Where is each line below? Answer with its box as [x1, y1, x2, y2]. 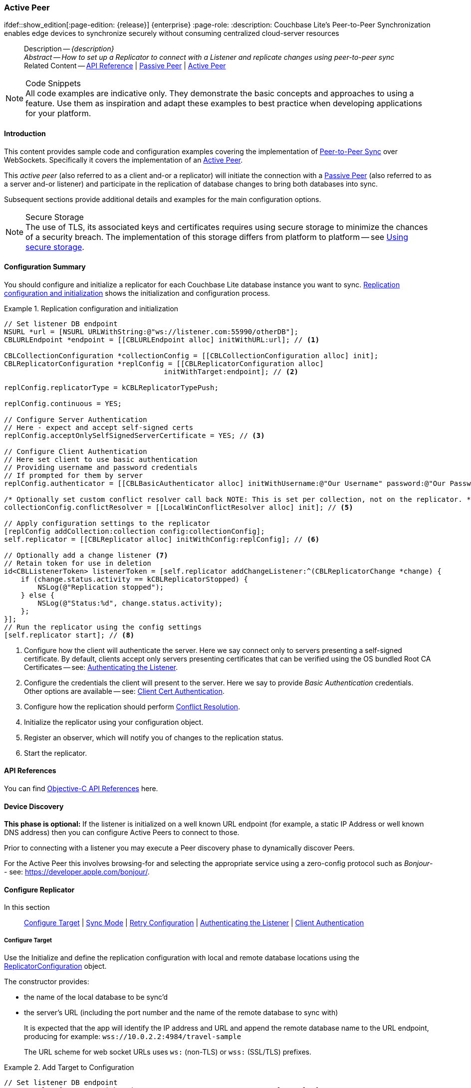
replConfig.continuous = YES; [4, 399, 122, 408]
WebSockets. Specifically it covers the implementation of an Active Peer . [4, 155, 243, 164]
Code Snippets [25, 78, 81, 89]
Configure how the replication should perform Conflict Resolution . [24, 702, 240, 711]
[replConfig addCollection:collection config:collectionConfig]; [4, 527, 265, 535]
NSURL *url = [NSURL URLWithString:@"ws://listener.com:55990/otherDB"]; [4, 327, 299, 336]
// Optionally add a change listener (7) [4, 551, 168, 559]
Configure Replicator [4, 885, 75, 894]
